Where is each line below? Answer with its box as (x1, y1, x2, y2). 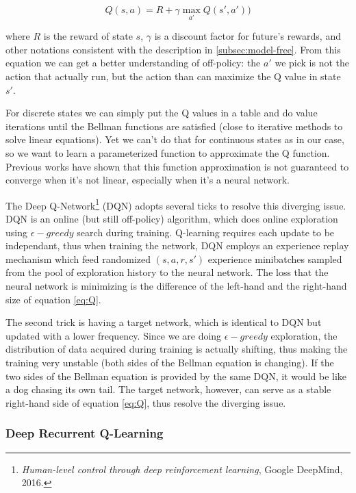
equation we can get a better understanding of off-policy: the (5, 55, 261, 70)
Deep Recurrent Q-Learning (5, 425, 164, 442)
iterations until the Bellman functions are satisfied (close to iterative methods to (5, 118, 343, 133)
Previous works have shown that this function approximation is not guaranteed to (5, 159, 349, 173)
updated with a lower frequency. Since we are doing (5, 328, 222, 342)
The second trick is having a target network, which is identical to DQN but (5, 315, 322, 329)
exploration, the (270, 328, 338, 342)
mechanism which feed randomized (5, 251, 151, 266)
